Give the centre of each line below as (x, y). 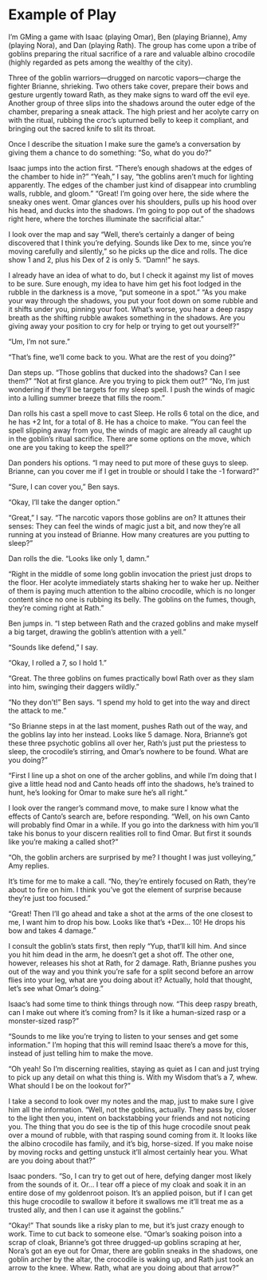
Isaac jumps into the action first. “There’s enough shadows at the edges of (130, 168)
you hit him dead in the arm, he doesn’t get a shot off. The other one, (121, 954)
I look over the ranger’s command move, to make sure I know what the (124, 808)
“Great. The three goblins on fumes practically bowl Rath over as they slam (131, 678)
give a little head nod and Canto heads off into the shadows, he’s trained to (131, 784)
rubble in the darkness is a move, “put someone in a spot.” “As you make (128, 292)
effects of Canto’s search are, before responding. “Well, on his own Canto (129, 816)
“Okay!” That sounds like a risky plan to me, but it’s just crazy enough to (126, 1225)
